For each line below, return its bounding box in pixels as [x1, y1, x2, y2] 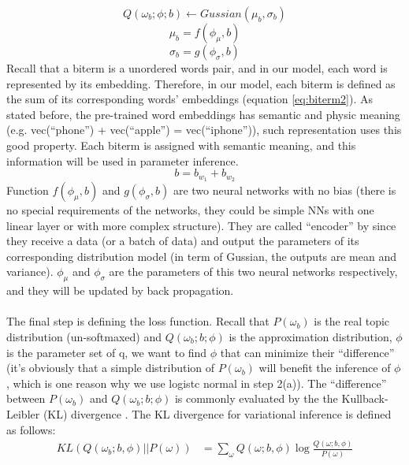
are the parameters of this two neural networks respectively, [109, 263, 398, 280]
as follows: [6, 421, 56, 437]
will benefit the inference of [258, 359, 391, 376]
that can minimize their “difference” [220, 344, 395, 360]
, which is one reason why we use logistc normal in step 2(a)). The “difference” [6, 374, 387, 391]
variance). [6, 263, 54, 280]
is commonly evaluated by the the [174, 390, 338, 407]
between [6, 390, 46, 407]
